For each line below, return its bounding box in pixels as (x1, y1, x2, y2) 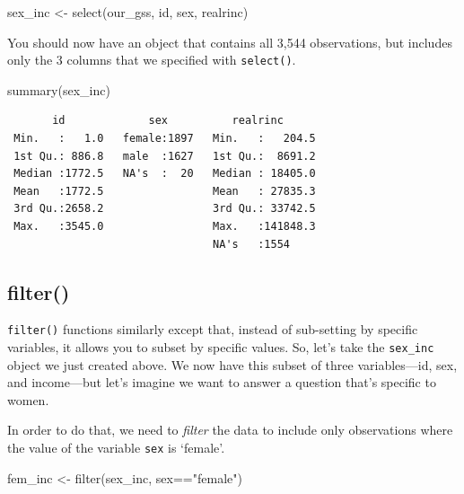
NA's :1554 (213, 237, 290, 251)
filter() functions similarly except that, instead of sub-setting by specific (7, 320, 418, 339)
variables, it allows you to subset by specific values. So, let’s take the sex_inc (7, 338, 434, 357)
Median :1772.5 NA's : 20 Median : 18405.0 (13, 167, 316, 181)
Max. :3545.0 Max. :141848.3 (13, 220, 316, 233)
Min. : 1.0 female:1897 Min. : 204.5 (13, 132, 316, 146)
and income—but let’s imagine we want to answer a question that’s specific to (7, 373, 436, 392)
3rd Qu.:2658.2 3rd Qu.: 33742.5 (13, 202, 316, 216)
